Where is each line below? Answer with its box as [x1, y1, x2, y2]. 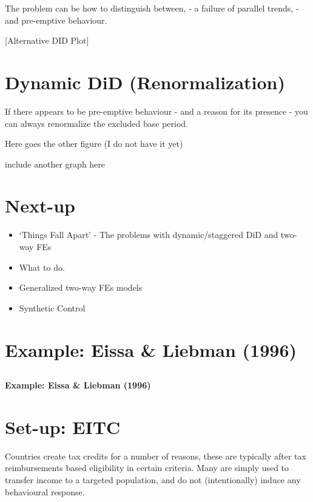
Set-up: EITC [5, 414, 121, 439]
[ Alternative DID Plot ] [5, 34, 89, 47]
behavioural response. [5, 485, 85, 498]
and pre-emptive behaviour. [5, 13, 107, 26]
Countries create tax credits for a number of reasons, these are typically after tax [5, 449, 306, 462]
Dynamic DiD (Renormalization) [5, 69, 286, 94]
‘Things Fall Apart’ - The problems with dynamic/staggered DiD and [19, 228, 278, 241]
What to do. [19, 260, 65, 273]
